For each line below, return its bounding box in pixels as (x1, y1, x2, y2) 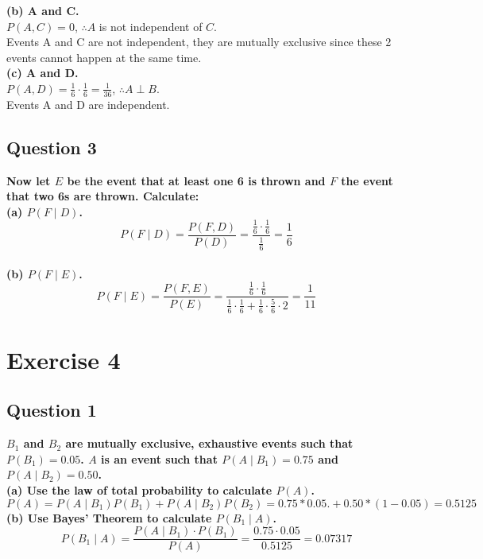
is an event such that (101, 450, 218, 467)
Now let (6, 172, 51, 188)
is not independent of (99, 17, 203, 34)
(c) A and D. (6, 64, 79, 81)
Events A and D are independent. (6, 95, 170, 112)
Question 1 (6, 398, 97, 422)
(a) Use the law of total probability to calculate (6, 482, 272, 499)
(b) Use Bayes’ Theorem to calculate (6, 509, 212, 526)
